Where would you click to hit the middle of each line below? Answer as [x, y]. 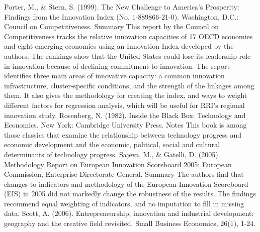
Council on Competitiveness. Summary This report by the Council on [111, 26]
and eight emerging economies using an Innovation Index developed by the [119, 46]
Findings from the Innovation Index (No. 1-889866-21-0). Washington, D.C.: [121, 16]
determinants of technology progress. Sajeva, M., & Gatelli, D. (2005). [112, 154]
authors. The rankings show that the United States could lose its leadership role [127, 55]
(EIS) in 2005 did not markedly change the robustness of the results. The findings [130, 194]
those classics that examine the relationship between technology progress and [123, 134]
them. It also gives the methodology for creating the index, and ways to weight [126, 95]
